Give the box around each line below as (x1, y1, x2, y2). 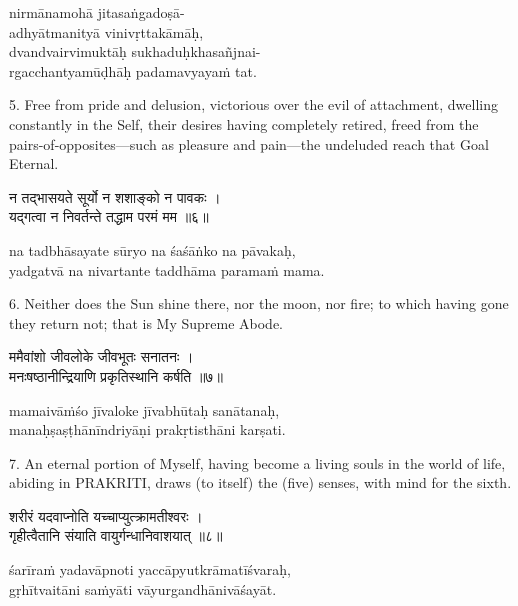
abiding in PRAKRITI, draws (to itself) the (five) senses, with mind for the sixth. (9, 472, 512, 493)
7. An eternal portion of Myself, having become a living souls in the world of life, (9, 452, 506, 473)
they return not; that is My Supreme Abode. (9, 312, 284, 333)
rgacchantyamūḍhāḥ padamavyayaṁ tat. (9, 60, 257, 81)
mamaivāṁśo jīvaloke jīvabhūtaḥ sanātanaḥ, (9, 399, 280, 420)
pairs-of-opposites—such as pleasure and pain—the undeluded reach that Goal (9, 133, 489, 154)
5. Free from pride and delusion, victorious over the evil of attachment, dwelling (9, 94, 499, 115)
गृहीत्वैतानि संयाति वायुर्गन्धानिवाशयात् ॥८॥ (9, 525, 223, 546)
